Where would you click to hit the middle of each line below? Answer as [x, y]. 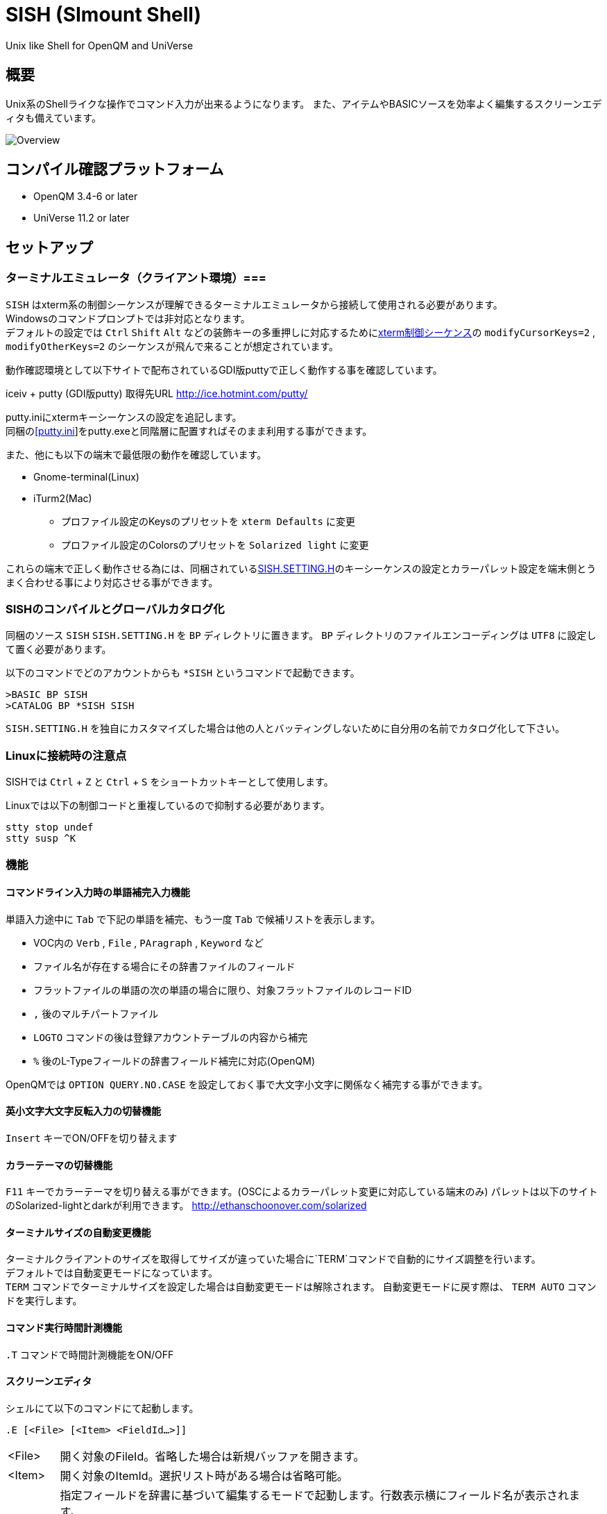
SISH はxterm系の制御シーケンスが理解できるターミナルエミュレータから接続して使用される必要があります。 [254, 304]
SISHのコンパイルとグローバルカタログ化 [115, 609]
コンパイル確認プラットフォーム [115, 169]
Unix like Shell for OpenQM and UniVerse [100, 45]
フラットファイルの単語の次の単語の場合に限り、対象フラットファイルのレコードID [223, 990]
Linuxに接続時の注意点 [66, 755]
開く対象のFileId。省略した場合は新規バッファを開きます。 [212, 1456]
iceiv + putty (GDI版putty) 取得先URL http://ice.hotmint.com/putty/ [157, 393]
